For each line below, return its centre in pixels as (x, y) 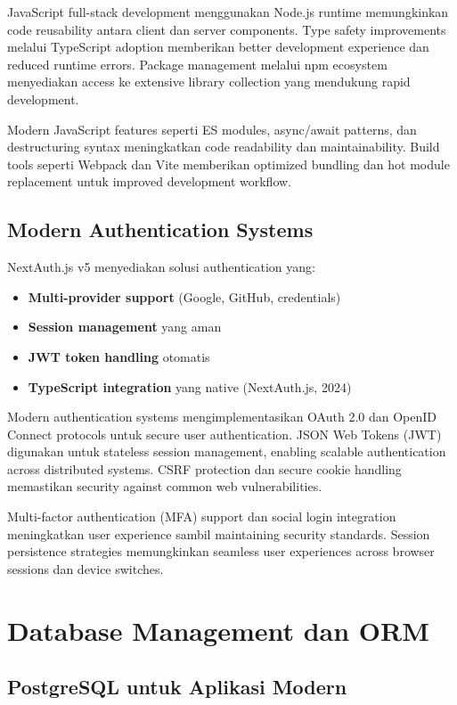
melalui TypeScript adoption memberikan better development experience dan (218, 47)
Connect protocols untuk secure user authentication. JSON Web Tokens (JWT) (224, 434)
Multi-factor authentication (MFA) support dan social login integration (202, 516)
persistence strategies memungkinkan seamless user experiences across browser (221, 551)
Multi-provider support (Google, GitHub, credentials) (184, 296)
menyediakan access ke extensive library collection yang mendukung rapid (209, 82)
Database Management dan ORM (218, 630)
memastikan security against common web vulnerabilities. (165, 486)
